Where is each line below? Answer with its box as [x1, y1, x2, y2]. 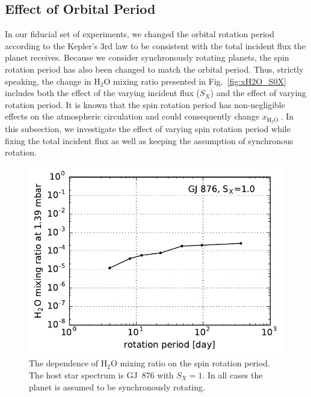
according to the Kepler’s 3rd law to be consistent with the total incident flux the [5, 39, 306, 52]
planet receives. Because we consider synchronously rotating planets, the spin [5, 51, 289, 64]
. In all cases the [202, 368, 263, 381]
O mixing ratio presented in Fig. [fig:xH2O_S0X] [103, 74, 286, 87]
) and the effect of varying [210, 86, 307, 99]
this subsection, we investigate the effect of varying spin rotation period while [5, 123, 291, 135]
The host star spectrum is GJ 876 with [29, 368, 174, 381]
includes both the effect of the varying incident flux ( [5, 86, 200, 99]
